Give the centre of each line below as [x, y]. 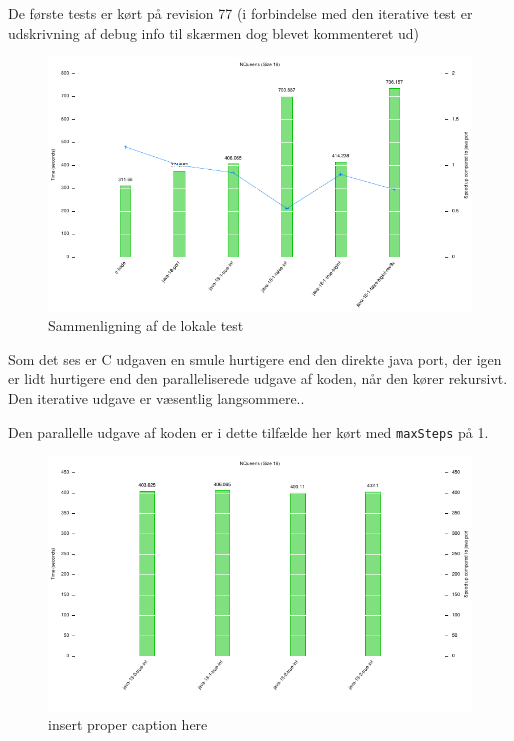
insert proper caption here [128, 724]
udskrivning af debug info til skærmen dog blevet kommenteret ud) [213, 32]
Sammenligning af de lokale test [146, 325]
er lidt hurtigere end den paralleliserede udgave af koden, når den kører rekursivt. [258, 378]
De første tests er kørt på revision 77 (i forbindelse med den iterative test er [240, 13]
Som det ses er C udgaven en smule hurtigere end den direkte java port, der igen [255, 358]
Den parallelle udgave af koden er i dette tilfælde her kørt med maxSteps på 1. [248, 431]
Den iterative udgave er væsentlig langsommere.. [156, 397]
